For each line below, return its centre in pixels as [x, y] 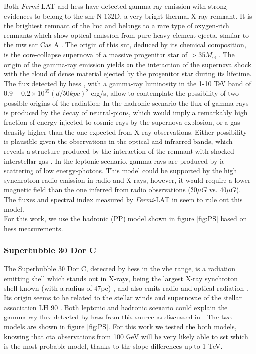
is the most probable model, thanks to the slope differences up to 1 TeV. [113, 346]
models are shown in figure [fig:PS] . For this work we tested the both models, [120, 327]
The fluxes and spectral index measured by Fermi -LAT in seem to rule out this [123, 199]
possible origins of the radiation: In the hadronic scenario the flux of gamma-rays [126, 102]
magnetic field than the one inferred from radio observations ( [97, 190]
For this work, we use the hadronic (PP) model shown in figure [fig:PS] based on [126, 219]
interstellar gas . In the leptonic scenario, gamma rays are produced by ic [114, 160]
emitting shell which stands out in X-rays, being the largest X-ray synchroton [121, 278]
